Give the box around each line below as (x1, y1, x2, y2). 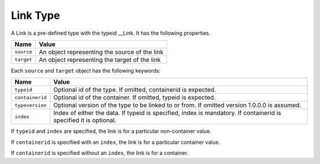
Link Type (11, 9, 60, 22)
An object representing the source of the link (39, 48, 164, 56)
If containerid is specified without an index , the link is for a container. (11, 149, 189, 156)
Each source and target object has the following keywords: (11, 67, 161, 74)
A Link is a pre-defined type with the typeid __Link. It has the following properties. (11, 29, 211, 37)
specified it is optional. (53, 116, 117, 124)
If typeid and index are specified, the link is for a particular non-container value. (11, 127, 212, 135)
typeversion (14, 102, 47, 109)
